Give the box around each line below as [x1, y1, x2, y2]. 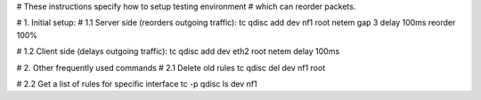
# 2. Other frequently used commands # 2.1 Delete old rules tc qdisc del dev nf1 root [16, 62, 325, 73]
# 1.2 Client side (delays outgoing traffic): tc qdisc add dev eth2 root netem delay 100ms [16, 46, 340, 57]
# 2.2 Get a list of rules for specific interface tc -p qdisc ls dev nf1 [16, 78, 257, 88]
